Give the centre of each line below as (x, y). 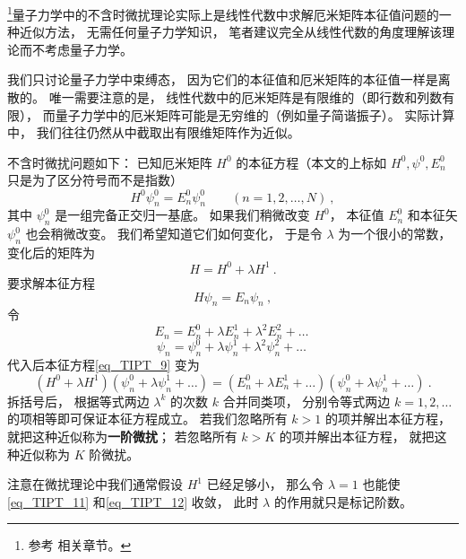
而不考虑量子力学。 (76, 49)
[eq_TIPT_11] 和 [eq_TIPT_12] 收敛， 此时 (133, 501)
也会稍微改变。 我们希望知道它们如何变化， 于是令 (174, 234)
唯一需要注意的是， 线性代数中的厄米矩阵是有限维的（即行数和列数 (246, 97)
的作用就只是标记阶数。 (343, 501)
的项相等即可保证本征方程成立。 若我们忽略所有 (147, 419)
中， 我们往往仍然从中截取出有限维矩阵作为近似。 (154, 132)
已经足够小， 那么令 (265, 484)
